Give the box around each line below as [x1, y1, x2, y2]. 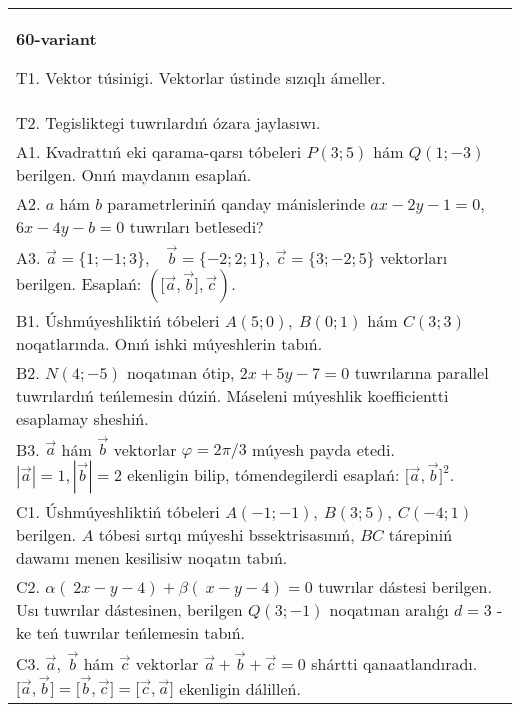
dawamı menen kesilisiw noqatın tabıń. [16, 546, 288, 570]
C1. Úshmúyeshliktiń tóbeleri [16, 500, 220, 524]
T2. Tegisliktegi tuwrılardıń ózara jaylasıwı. [16, 111, 321, 134]
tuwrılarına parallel [354, 360, 489, 384]
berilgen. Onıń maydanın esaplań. [16, 163, 252, 186]
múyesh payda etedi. [252, 437, 395, 461]
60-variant [16, 27, 97, 50]
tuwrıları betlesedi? [129, 215, 264, 238]
